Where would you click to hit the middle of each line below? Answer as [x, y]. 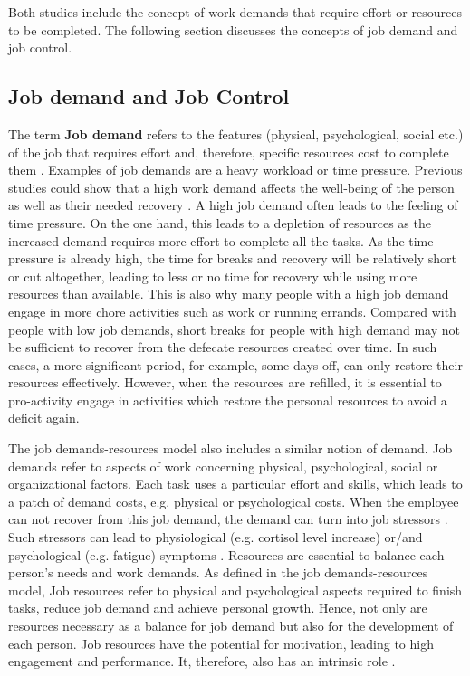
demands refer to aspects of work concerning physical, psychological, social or [223, 466]
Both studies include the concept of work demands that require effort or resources [235, 12]
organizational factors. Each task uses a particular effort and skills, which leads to [235, 484]
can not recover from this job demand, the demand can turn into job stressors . [228, 519]
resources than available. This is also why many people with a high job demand [229, 294]
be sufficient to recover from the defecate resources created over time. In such [223, 347]
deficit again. [44, 418]
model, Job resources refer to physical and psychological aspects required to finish [235, 590]
